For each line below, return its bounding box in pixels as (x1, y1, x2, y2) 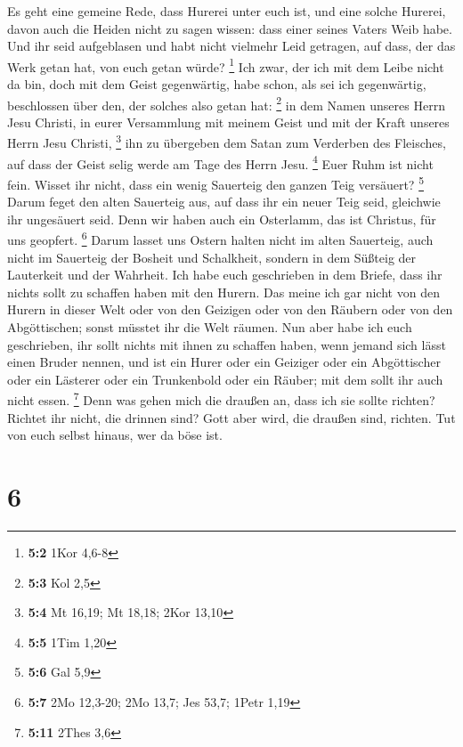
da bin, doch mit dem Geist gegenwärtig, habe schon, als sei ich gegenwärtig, (7, 75, 426, 93)
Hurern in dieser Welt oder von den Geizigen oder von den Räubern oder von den (7, 300, 453, 319)
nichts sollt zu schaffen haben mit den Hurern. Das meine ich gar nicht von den (7, 282, 440, 301)
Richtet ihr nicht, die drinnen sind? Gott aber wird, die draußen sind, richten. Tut (7, 408, 456, 426)
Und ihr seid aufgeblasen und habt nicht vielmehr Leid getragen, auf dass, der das (7, 37, 456, 55)
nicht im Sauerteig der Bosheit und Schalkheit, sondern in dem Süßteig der (7, 248, 417, 266)
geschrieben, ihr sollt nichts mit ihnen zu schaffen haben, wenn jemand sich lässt (7, 335, 446, 353)
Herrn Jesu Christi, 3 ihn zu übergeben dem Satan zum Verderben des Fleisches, (7, 131, 446, 152)
